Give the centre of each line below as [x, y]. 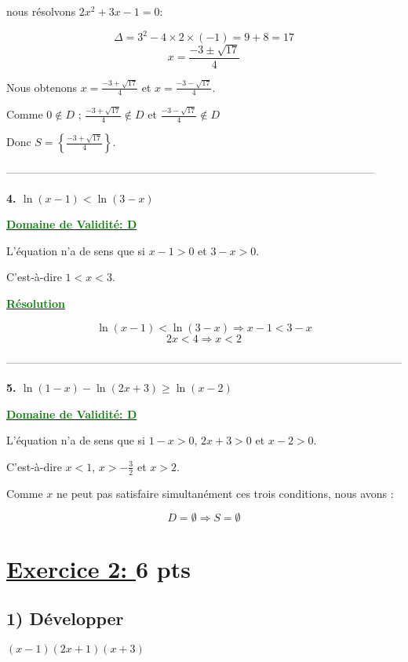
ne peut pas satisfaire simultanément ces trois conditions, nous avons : [225, 493]
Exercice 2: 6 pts [98, 568]
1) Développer [65, 618]
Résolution [36, 303]
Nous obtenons [42, 87]
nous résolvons [41, 11]
